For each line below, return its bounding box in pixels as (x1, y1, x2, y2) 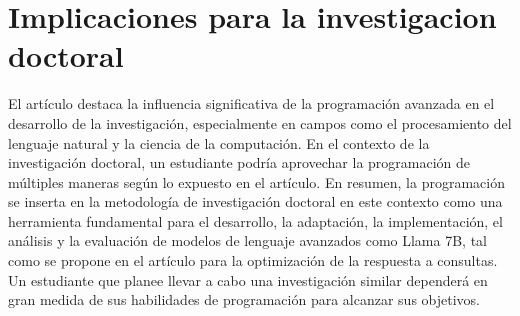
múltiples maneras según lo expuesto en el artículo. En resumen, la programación (8, 171, 505, 192)
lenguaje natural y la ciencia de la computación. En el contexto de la (8, 132, 430, 153)
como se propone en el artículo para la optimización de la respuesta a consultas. (8, 250, 498, 271)
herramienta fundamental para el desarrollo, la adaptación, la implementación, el (8, 210, 503, 231)
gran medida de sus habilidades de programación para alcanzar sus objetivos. (8, 289, 481, 310)
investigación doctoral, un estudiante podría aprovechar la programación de (8, 152, 471, 173)
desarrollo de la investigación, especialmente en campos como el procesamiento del (8, 112, 512, 133)
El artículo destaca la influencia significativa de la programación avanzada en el (8, 93, 495, 114)
